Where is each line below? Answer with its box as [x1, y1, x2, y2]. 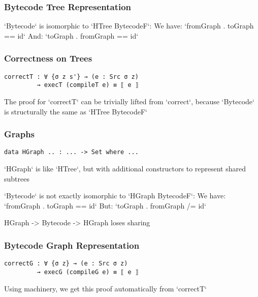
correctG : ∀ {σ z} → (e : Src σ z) [4, 260, 128, 268]
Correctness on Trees [4, 52, 92, 65]
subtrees [4, 173, 29, 184]
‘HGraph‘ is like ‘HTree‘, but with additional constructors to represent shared [4, 163, 246, 173]
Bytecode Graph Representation [4, 239, 140, 251]
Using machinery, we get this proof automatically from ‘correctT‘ [4, 283, 207, 293]
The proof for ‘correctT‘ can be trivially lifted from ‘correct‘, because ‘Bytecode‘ [4, 96, 254, 106]
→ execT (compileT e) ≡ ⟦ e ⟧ [37, 81, 139, 89]
